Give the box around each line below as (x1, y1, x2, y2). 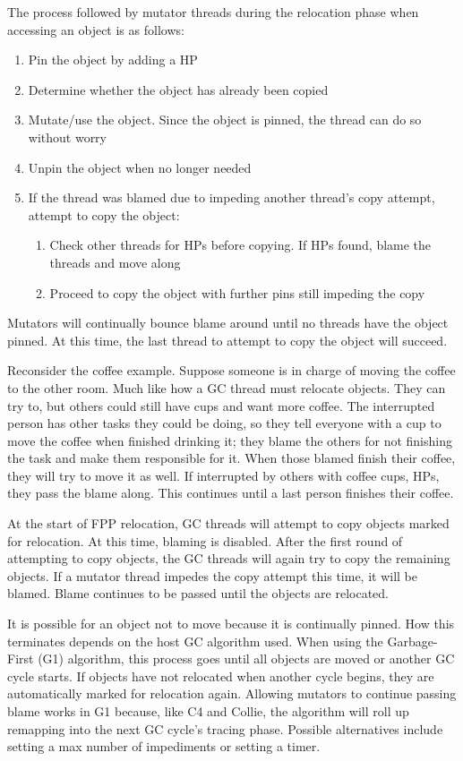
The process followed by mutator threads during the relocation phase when (7, 3, 419, 21)
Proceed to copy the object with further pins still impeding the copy (49, 283, 425, 302)
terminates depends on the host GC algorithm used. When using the (7, 631, 383, 650)
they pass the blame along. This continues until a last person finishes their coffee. (7, 483, 454, 502)
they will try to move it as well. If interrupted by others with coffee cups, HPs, (7, 466, 440, 484)
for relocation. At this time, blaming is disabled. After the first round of (7, 531, 403, 550)
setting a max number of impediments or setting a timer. (7, 737, 321, 756)
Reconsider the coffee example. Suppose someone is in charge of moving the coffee (7, 361, 456, 380)
